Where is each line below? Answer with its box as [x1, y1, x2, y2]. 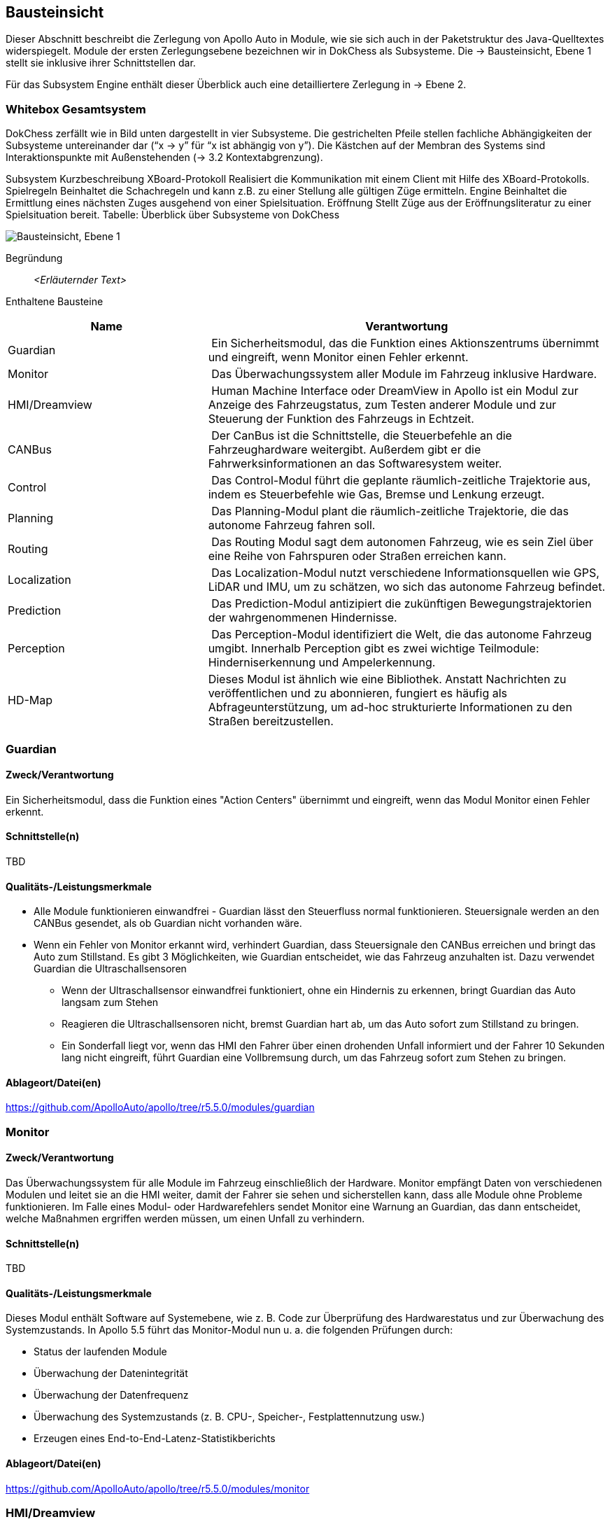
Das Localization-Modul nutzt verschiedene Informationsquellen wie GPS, [211, 566, 600, 580]
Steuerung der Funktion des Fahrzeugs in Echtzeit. [208, 412, 474, 426]
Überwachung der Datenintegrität [34, 1367, 188, 1380]
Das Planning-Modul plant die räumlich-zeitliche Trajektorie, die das [211, 504, 569, 519]
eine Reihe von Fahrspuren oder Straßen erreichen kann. [208, 549, 506, 564]
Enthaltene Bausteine [6, 295, 104, 308]
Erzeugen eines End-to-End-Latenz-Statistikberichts [34, 1432, 276, 1445]
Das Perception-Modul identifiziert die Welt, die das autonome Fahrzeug [211, 627, 592, 642]
